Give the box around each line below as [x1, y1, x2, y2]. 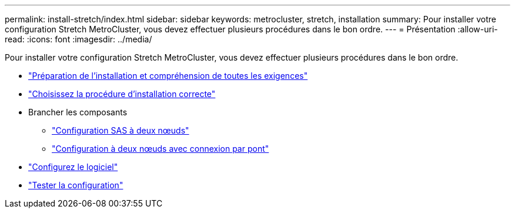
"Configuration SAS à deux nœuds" [52, 125, 189, 135]
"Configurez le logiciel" [28, 162, 118, 172]
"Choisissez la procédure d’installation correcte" [28, 89, 216, 99]
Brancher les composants [28, 107, 128, 117]
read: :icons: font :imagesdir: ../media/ [5, 34, 152, 44]
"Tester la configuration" [28, 180, 123, 190]
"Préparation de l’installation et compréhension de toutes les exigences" [28, 71, 308, 81]
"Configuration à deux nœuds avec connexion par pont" [52, 144, 269, 154]
